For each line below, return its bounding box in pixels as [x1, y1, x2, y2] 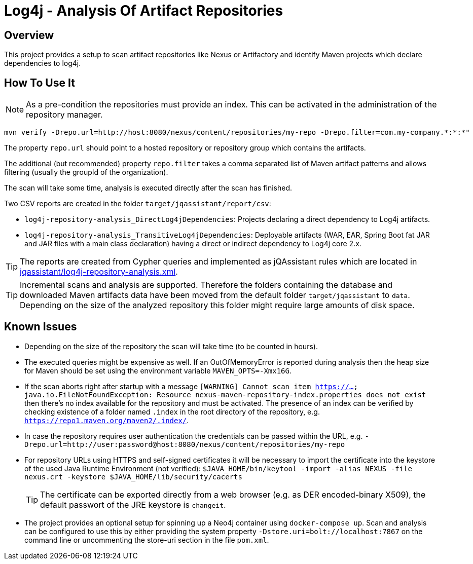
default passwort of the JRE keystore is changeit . [40, 499, 226, 510]
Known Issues [4, 320, 77, 333]
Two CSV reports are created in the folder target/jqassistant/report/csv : [4, 199, 271, 208]
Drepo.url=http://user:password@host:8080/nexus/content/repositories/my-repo [24, 440, 345, 448]
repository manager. [26, 109, 103, 120]
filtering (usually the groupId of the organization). [4, 168, 168, 177]
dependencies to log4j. [4, 59, 81, 68]
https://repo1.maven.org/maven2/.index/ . [24, 416, 189, 425]
